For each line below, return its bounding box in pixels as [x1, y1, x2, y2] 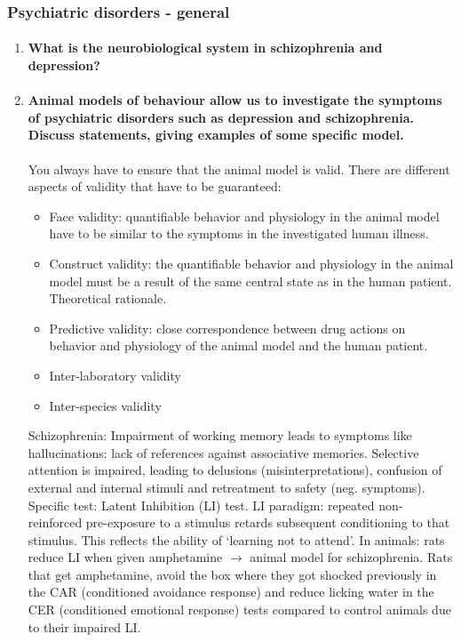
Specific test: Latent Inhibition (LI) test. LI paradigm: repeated [28, 495, 375, 514]
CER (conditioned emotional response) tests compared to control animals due [28, 600, 451, 619]
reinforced [28, 513, 83, 532]
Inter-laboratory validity [49, 365, 181, 384]
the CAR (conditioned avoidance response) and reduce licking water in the [28, 582, 434, 601]
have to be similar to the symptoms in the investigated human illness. [49, 224, 429, 243]
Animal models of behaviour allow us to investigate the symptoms [28, 91, 442, 109]
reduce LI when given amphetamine [28, 548, 223, 566]
